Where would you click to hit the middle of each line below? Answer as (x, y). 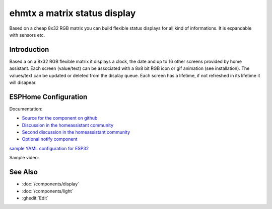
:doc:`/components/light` (48, 191)
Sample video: (24, 158)
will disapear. (23, 82)
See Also (23, 172)
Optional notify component (50, 139)
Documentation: (26, 109)
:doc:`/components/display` (51, 184)
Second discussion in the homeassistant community (76, 132)
